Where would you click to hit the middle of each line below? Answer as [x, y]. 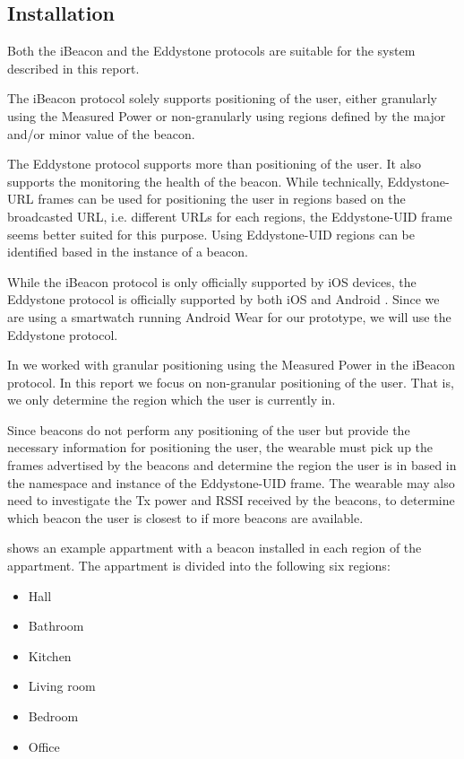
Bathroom [56, 626]
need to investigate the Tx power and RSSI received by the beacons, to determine [231, 500]
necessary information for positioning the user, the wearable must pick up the [220, 447]
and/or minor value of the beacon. [101, 133]
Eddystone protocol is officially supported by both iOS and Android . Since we [223, 299]
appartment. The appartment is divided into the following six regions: [199, 566]
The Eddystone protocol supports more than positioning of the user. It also [215, 164]
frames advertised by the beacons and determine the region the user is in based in [232, 465]
